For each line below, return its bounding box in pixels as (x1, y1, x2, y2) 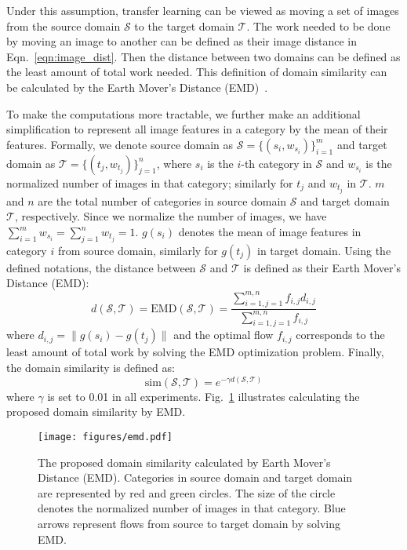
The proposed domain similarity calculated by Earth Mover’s (38, 453, 331, 470)
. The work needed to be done (246, 17, 391, 34)
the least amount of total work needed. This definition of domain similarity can (6, 64, 387, 80)
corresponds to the (296, 326, 385, 343)
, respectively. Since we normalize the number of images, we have (14, 208, 327, 224)
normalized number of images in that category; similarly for (6, 174, 293, 191)
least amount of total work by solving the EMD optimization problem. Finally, (6, 344, 384, 360)
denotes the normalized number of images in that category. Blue (38, 500, 346, 516)
